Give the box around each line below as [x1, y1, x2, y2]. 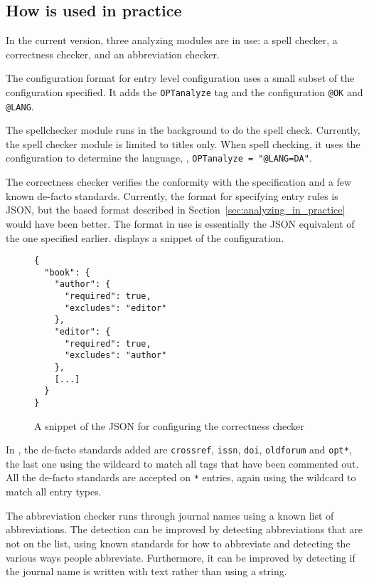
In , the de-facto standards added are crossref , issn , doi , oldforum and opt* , [6, 442, 352, 457]
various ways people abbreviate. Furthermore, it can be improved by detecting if [6, 550, 355, 564]
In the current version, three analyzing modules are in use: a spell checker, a [6, 33, 338, 48]
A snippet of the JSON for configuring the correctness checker [34, 418, 304, 433]
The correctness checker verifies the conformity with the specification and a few [6, 174, 352, 189]
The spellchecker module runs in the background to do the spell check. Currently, [6, 122, 360, 137]
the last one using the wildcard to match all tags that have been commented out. [6, 456, 359, 471]
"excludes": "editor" [64, 303, 167, 313]
